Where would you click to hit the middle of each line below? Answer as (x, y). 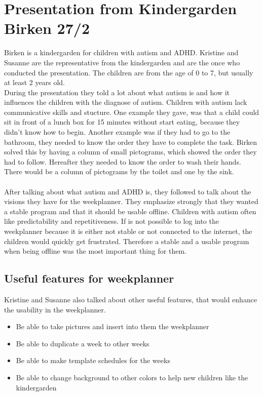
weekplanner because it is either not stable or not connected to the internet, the (128, 231)
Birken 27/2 (47, 28)
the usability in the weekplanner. (55, 309)
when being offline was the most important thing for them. (95, 251)
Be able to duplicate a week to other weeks (83, 343)
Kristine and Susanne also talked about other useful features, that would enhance (131, 299)
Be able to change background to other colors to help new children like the (132, 377)
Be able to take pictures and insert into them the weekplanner (112, 326)
